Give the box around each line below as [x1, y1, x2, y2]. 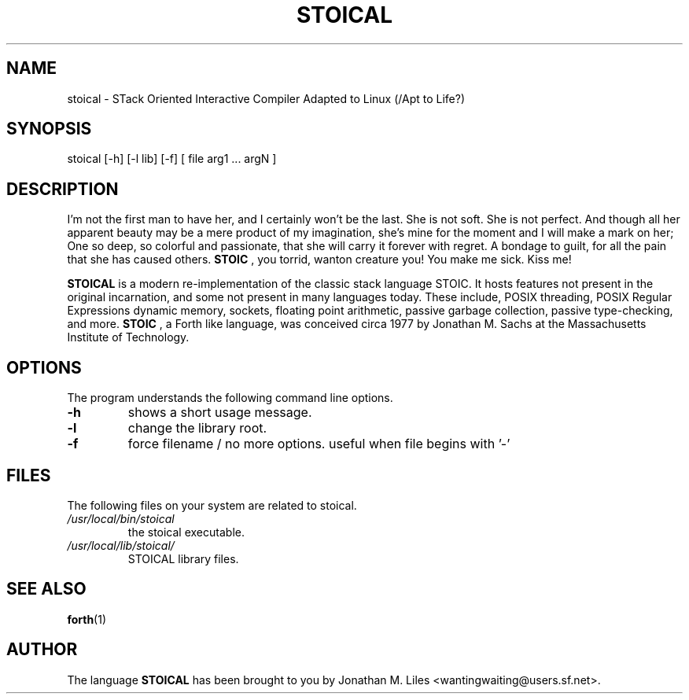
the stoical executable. [127, 525, 245, 539]
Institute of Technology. [67, 330, 190, 344]
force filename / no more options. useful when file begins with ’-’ [127, 436, 510, 452]
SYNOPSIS [6, 119, 92, 139]
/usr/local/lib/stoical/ [67, 538, 175, 552]
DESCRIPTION [6, 179, 119, 199]
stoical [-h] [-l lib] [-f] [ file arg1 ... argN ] [67, 152, 277, 166]
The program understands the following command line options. [67, 391, 393, 405]
